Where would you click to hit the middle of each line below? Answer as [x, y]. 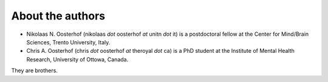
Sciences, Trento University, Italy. [68, 42]
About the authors [58, 16]
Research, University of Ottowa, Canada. [77, 59]
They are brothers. [34, 70]
